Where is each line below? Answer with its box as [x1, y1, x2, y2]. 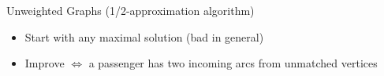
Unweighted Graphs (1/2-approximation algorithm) [6, 2, 255, 18]
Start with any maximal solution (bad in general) [24, 28, 264, 45]
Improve [24, 55, 65, 71]
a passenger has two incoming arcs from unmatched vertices [88, 55, 378, 71]
